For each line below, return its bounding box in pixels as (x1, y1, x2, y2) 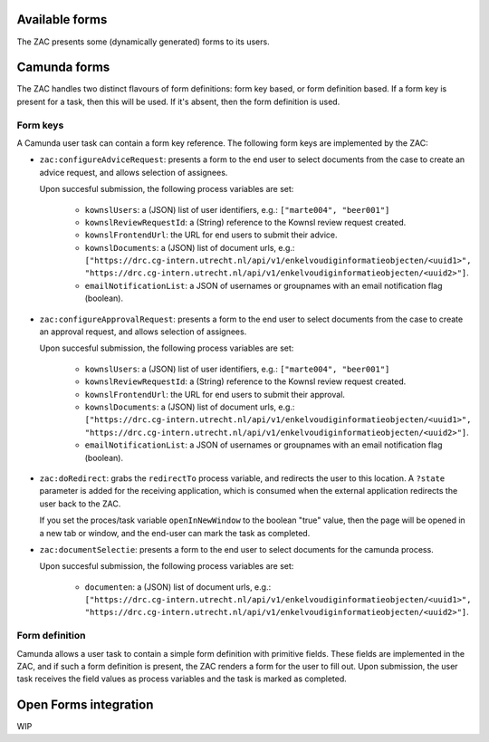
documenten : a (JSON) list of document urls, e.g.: (84, 581, 272, 593)
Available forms (16, 12, 108, 27)
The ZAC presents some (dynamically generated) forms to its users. (16, 36, 271, 47)
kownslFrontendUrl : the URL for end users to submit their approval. (84, 389, 346, 400)
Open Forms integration (16, 698, 154, 713)
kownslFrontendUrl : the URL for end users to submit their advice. (84, 229, 339, 240)
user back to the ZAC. (39, 498, 121, 509)
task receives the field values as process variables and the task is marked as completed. (16, 673, 348, 684)
